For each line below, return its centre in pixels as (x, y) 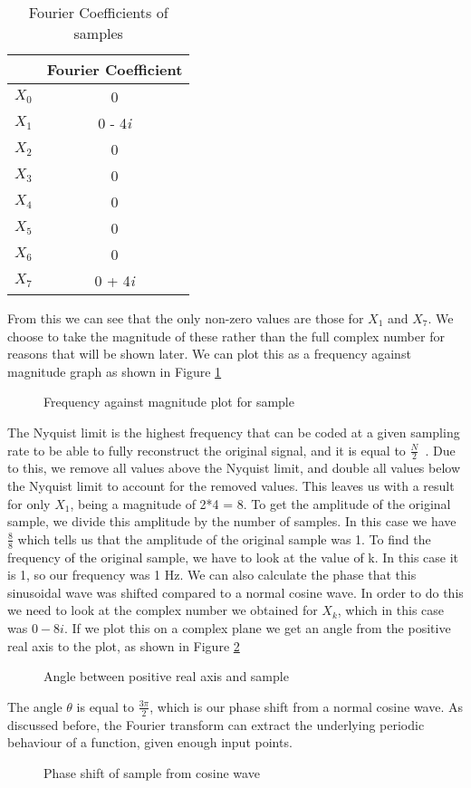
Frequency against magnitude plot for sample (169, 402)
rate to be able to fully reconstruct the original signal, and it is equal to (207, 450)
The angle (35, 706)
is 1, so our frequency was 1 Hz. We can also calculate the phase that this (212, 575)
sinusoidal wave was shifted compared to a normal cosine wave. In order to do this (235, 592)
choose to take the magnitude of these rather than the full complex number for (226, 336)
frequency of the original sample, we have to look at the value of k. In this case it (233, 557)
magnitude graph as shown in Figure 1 (115, 371)
